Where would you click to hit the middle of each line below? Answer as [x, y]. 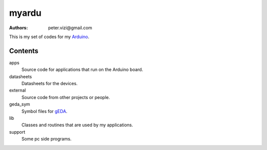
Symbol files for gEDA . [44, 111]
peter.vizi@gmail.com [70, 28]
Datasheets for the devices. [49, 84]
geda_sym [20, 104]
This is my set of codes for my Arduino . [49, 37]
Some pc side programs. [46, 139]
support [17, 132]
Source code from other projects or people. [66, 97]
